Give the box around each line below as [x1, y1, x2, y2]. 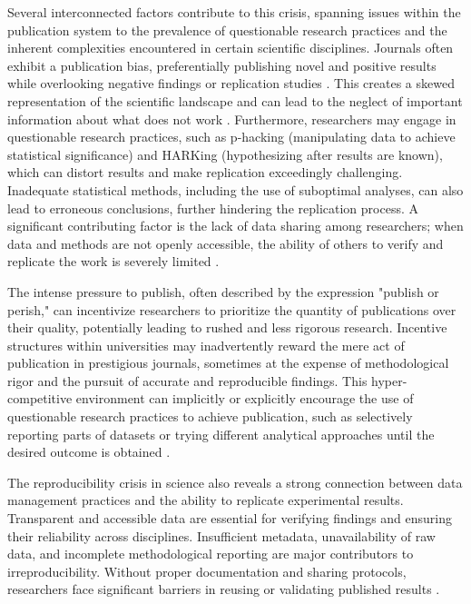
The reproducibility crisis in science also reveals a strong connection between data [7, 472, 463, 491]
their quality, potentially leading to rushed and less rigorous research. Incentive [7, 318, 447, 337]
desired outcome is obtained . [7, 442, 171, 461]
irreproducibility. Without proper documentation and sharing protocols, [7, 561, 407, 580]
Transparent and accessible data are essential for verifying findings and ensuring [7, 509, 453, 528]
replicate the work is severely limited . [7, 252, 220, 271]
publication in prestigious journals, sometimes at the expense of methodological [7, 353, 449, 372]
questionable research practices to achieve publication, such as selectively [7, 407, 413, 426]
